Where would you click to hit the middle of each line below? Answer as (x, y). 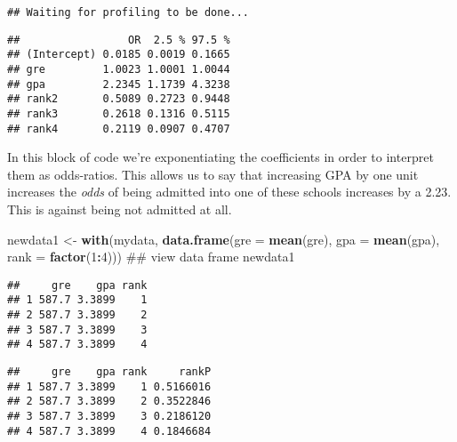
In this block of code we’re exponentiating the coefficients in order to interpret (220, 157)
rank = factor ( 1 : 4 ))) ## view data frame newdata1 (151, 257)
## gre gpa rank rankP (109, 372)
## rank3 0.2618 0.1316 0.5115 (119, 113)
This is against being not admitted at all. (120, 209)
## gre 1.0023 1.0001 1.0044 (119, 69)
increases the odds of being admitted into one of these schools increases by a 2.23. (229, 192)
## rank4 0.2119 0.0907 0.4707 (119, 129)
